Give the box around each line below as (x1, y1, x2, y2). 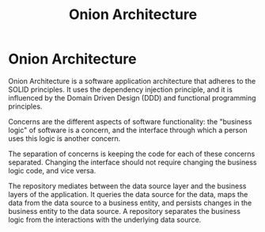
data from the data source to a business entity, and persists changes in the (8, 198, 252, 207)
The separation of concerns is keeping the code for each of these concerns (8, 149, 256, 158)
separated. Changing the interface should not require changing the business (8, 157, 257, 167)
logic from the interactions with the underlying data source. (8, 215, 202, 224)
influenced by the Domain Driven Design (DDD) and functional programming (8, 93, 256, 102)
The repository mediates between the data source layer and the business (8, 181, 247, 191)
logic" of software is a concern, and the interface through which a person (8, 125, 248, 135)
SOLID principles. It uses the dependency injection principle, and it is (8, 85, 233, 94)
